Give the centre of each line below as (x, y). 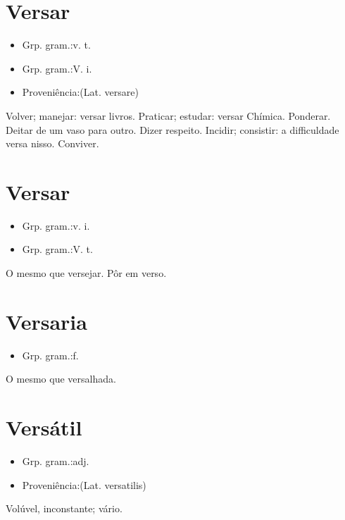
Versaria (46, 321)
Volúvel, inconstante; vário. (64, 508)
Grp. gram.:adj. (56, 461)
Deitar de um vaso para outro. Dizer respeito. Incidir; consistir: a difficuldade (172, 129)
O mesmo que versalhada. (61, 379)
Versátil (44, 427)
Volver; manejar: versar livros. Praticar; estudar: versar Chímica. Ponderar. (168, 115)
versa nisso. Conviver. (52, 143)
